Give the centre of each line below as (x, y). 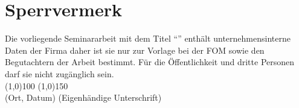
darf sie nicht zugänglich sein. (59, 73)
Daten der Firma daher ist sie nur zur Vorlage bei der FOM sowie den (135, 50)
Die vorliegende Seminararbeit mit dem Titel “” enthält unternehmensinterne (148, 38)
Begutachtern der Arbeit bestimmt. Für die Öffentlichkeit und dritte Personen (150, 62)
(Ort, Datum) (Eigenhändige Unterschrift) (83, 97)
